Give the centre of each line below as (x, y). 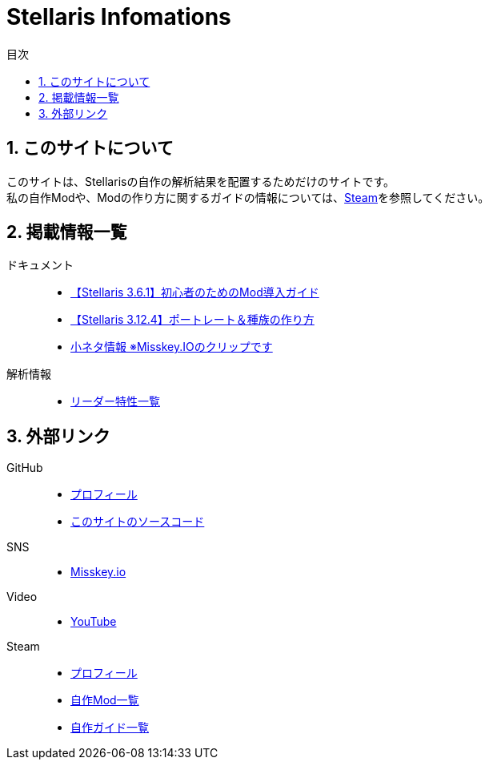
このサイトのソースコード (138, 522)
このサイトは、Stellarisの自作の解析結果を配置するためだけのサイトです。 (201, 181)
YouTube (94, 622)
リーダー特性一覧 (115, 401)
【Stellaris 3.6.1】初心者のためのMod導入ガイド (195, 292)
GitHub (25, 468)
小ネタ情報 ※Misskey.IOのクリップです (172, 347)
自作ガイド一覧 (110, 728)
